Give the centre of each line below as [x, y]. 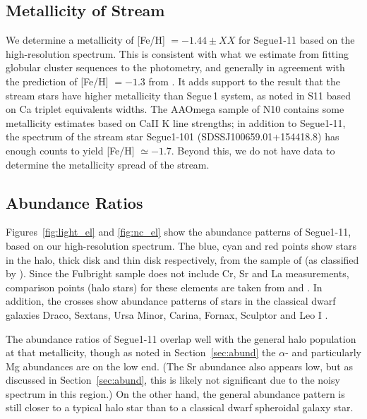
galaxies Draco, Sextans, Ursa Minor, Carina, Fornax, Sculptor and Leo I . [167, 314]
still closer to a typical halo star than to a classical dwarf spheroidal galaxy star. [180, 407]
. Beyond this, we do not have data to [253, 150]
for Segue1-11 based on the [296, 40]
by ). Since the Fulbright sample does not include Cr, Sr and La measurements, [178, 273]
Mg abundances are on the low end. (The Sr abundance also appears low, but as [179, 366]
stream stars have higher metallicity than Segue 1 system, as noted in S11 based [179, 95]
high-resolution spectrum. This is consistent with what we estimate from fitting [177, 53]
